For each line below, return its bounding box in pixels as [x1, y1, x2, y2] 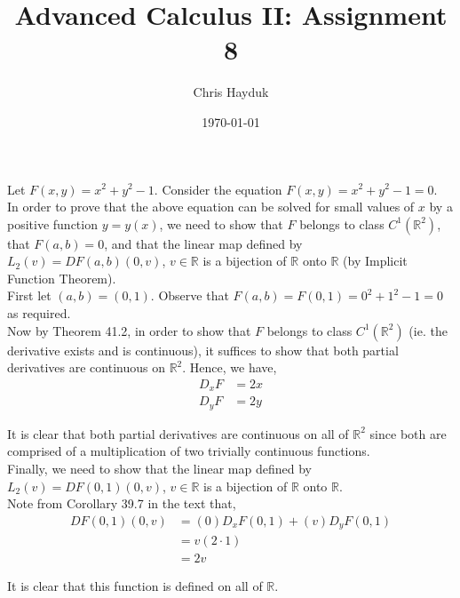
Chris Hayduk [193, 83, 269, 101]
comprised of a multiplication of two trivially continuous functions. [7, 442, 370, 460]
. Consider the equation [154, 179, 282, 198]
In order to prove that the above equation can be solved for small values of [7, 197, 415, 216]
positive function [7, 214, 98, 233]
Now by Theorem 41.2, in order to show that [7, 321, 251, 339]
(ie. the [408, 321, 448, 339]
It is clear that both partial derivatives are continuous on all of [7, 424, 349, 443]
